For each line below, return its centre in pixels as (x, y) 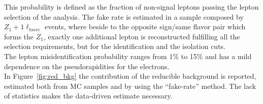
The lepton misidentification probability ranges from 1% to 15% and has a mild (128, 56)
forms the (19, 36)
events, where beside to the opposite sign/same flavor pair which (145, 27)
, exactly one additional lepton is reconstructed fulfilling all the (142, 36)
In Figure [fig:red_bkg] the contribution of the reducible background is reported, (130, 76)
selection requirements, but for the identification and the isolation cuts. (115, 46)
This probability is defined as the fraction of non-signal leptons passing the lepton (131, 7)
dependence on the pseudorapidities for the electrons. (87, 66)
